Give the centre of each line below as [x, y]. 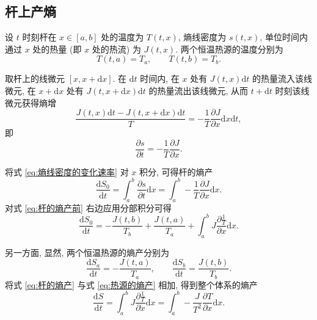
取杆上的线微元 [35, 78]
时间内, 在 [160, 78]
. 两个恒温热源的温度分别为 [229, 49]
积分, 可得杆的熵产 [176, 171]
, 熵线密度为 [202, 37]
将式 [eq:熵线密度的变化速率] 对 [67, 171]
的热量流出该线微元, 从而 [199, 90]
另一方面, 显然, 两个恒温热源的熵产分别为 [87, 252]
